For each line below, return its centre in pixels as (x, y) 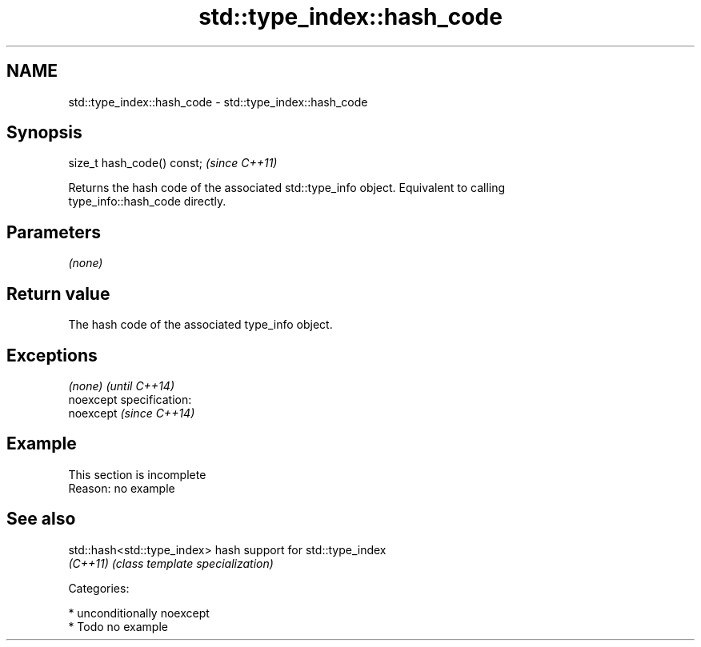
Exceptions (52, 355)
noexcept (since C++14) (132, 413)
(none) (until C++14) (122, 385)
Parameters (54, 232)
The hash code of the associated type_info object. (200, 325)
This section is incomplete (137, 474)
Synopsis (44, 133)
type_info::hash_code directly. (147, 202)
